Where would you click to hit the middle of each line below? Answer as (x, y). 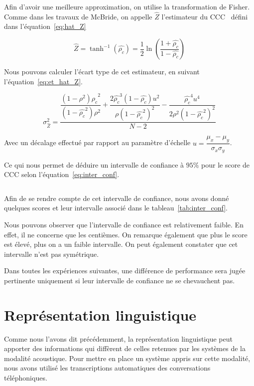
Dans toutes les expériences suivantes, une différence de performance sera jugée (125, 271)
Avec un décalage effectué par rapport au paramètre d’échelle (97, 142)
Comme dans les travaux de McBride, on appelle (78, 16)
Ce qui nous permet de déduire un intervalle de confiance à (94, 164)
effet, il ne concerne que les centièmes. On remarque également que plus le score (126, 234)
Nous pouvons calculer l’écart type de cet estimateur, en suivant (102, 71)
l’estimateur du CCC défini (205, 16)
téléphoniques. (26, 378)
